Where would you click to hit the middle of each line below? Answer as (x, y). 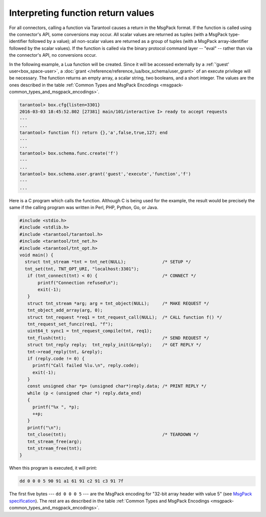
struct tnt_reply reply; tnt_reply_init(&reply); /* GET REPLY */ (114, 345)
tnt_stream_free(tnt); (55, 448)
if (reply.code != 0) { (56, 358)
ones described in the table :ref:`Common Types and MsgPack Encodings (84, 85)
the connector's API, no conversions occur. (53, 55)
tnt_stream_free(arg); (55, 441)
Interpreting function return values (82, 13)
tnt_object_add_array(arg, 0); (65, 310)
